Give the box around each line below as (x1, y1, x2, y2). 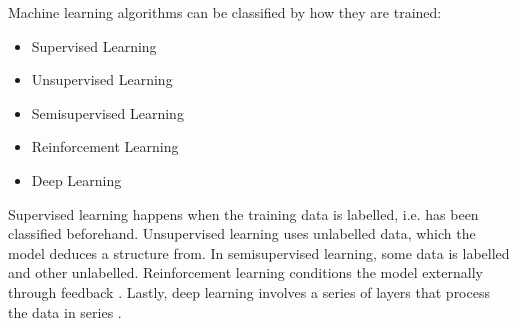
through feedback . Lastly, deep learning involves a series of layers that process (8, 281, 490, 302)
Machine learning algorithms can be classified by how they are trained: (8, 2, 442, 22)
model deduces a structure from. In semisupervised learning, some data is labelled (8, 242, 510, 263)
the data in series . (8, 301, 122, 322)
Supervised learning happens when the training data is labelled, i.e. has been (8, 203, 479, 224)
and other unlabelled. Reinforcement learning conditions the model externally (8, 262, 483, 283)
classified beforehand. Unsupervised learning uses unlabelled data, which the (8, 223, 476, 244)
